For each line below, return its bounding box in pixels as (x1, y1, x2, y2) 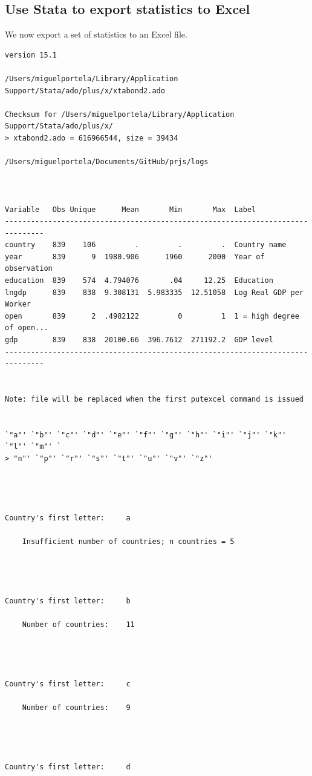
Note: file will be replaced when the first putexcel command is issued (5, 395, 304, 404)
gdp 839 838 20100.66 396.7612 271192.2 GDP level (5, 336, 273, 345)
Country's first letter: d (5, 763, 131, 772)
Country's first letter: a (5, 513, 131, 522)
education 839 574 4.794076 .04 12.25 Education (5, 276, 273, 285)
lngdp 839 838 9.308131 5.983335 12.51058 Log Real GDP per (5, 288, 304, 297)
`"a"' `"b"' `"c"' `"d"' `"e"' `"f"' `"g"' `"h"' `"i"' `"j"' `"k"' (5, 430, 287, 439)
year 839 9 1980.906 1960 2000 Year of (5, 252, 265, 261)
